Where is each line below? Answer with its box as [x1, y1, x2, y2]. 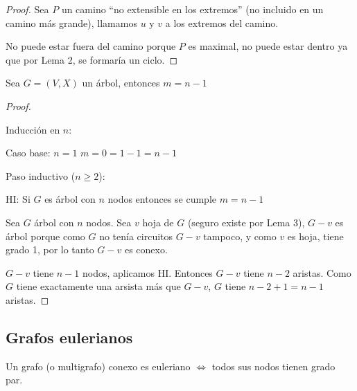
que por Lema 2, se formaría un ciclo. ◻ [6, 52, 178, 66]
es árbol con [44, 192, 96, 206]
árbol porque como [6, 228, 85, 243]
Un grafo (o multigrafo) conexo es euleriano [6, 358, 191, 373]
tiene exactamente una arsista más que [16, 279, 181, 293]
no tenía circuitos [99, 228, 173, 243]
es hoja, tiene [287, 228, 344, 243]
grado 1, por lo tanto [6, 242, 94, 257]
